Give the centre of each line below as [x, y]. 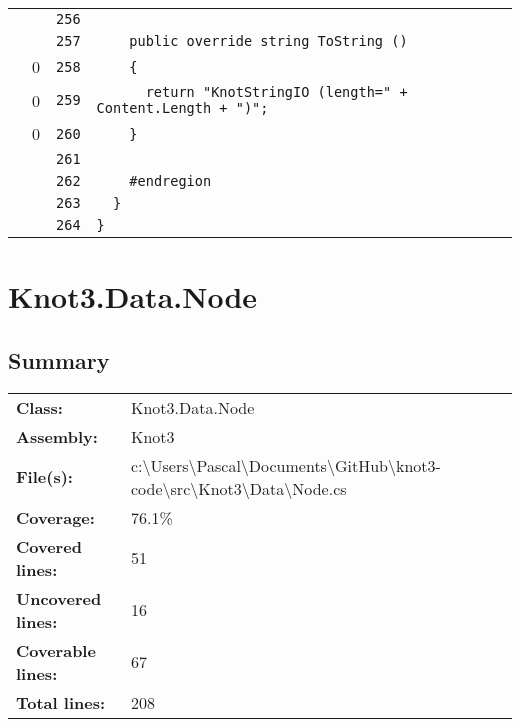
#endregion [170, 181]
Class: [39, 407]
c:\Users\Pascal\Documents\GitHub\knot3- [286, 465]
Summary [59, 359]
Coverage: [55, 517]
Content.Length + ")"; [182, 108]
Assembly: [57, 436]
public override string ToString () [268, 41]
